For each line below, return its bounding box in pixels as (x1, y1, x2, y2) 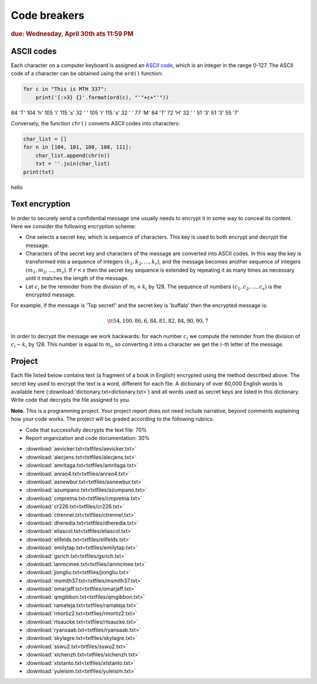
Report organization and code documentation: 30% (25, 435, 150, 442)
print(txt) (23, 168, 55, 175)
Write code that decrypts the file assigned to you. (11, 396, 131, 403)
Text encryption (11, 199, 70, 209)
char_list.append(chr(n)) (35, 152, 110, 159)
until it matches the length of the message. (25, 275, 129, 282)
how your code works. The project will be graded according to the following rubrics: (11, 415, 214, 423)
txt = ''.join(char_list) (35, 161, 110, 167)
